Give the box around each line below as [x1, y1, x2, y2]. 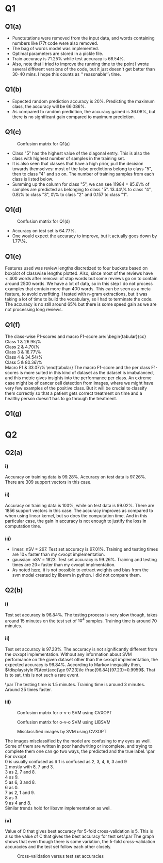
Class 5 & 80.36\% [5, 359, 43, 365]
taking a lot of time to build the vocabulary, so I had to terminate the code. [5, 296, 153, 302]
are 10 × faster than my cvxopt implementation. [12, 551, 105, 557]
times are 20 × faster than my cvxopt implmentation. [12, 562, 115, 567]
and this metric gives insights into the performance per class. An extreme [5, 375, 152, 381]
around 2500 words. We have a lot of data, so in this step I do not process [5, 281, 153, 287]
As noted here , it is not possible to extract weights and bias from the [12, 567, 149, 573]
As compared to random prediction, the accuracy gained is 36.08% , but [12, 108, 156, 114]
